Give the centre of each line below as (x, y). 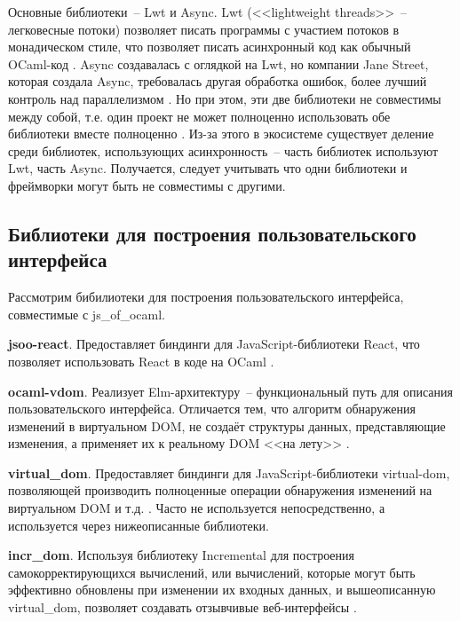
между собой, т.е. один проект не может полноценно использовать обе (199, 116)
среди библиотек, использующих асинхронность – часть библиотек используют (223, 150)
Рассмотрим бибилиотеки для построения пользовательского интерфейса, (206, 297)
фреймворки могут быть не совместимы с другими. (147, 185)
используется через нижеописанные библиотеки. (139, 525)
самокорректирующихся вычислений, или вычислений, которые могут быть (212, 572)
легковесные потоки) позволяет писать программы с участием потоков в (204, 29)
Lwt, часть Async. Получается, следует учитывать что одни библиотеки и (208, 168)
